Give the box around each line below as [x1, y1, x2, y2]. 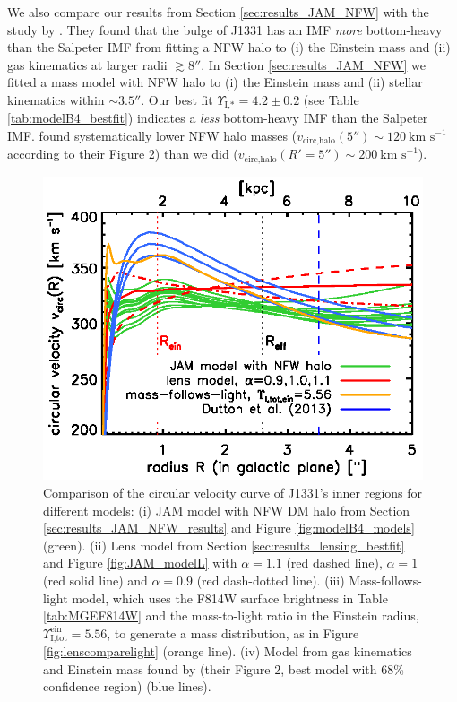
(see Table [303, 90, 359, 108]
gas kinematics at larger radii [7, 55, 168, 74]
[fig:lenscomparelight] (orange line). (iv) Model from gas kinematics [43, 642, 412, 661]
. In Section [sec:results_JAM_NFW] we [201, 55, 426, 74]
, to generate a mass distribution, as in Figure [107, 623, 359, 642]
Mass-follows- [349, 570, 422, 589]
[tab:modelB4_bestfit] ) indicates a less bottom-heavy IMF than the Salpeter [7, 108, 428, 127]
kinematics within [7, 90, 105, 108]
